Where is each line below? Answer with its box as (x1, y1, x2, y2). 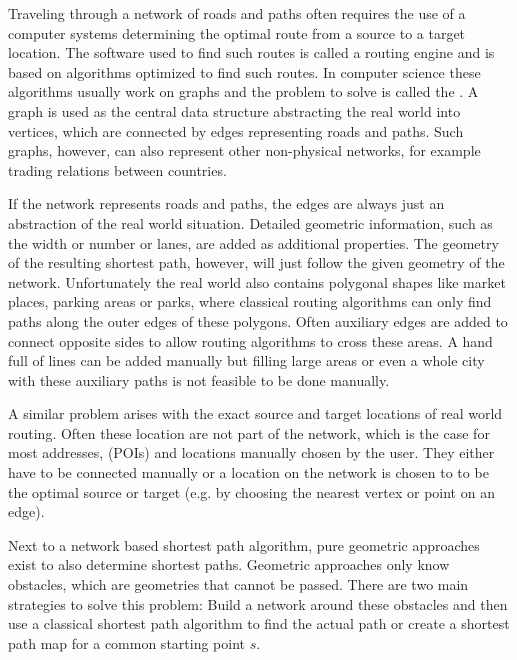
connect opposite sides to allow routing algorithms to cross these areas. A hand (8, 330, 493, 351)
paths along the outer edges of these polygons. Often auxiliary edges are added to (8, 310, 508, 331)
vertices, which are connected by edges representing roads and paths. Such (8, 120, 464, 141)
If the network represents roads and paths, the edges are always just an (8, 193, 445, 214)
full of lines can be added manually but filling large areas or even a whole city (8, 350, 485, 371)
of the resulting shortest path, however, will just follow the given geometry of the (8, 252, 505, 273)
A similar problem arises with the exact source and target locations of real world (8, 403, 503, 424)
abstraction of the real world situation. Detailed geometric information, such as (8, 212, 493, 233)
